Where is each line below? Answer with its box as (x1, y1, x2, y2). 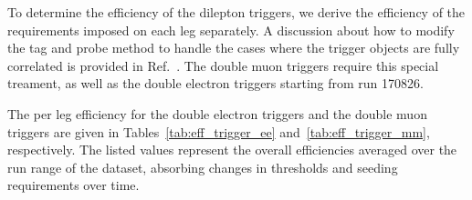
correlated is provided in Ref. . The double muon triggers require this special (7, 55, 439, 75)
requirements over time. (7, 175, 140, 195)
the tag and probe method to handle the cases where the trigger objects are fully (7, 38, 460, 57)
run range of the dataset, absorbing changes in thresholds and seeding (7, 157, 398, 176)
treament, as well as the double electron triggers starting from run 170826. (7, 74, 424, 93)
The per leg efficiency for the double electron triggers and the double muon (7, 104, 427, 123)
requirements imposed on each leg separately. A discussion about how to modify (7, 20, 455, 39)
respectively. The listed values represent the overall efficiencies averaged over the (7, 140, 457, 159)
